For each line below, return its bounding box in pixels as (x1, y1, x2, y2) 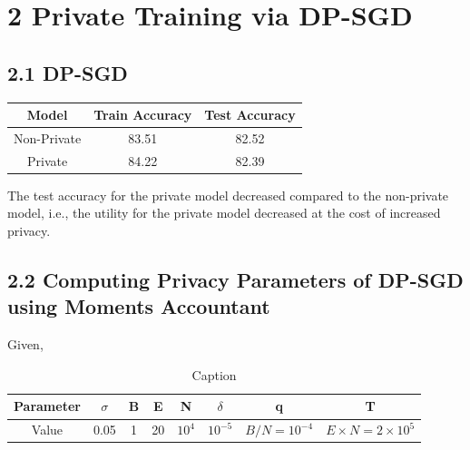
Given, (7, 335, 44, 354)
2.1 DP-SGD (7, 58, 128, 86)
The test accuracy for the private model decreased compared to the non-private (7, 185, 449, 204)
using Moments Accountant (7, 292, 270, 320)
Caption (191, 365, 237, 384)
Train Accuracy (93, 105, 192, 124)
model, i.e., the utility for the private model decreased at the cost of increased (7, 203, 441, 222)
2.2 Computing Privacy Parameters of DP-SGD (7, 266, 464, 294)
